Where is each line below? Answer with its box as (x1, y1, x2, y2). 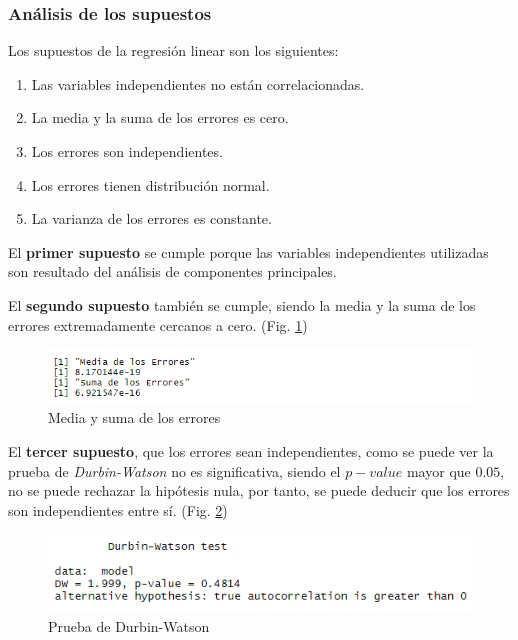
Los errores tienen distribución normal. (31, 174, 270, 195)
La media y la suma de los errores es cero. (31, 107, 289, 128)
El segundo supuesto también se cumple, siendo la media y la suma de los (8, 294, 476, 315)
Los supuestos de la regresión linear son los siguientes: (8, 40, 339, 61)
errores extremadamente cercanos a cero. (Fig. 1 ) (8, 314, 308, 335)
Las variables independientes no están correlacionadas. (31, 73, 365, 94)
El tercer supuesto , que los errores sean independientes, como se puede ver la (8, 440, 494, 461)
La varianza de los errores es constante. (31, 208, 272, 229)
